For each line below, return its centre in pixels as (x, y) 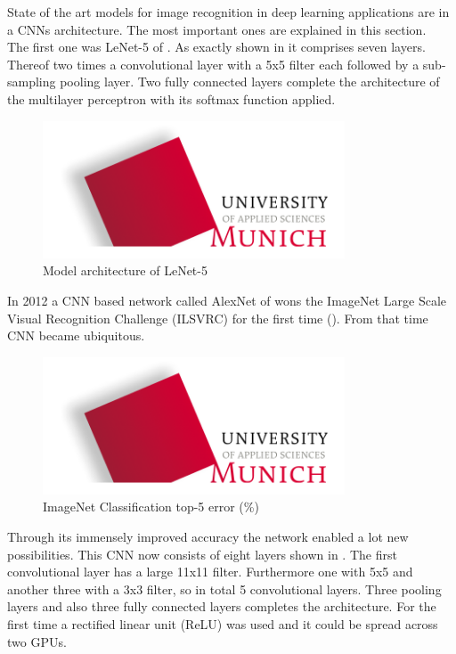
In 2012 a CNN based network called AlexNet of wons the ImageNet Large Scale (227, 300)
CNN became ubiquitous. (76, 335)
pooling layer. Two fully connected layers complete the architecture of (250, 82)
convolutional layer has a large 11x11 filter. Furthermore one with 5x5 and (210, 572)
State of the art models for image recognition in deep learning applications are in (228, 12)
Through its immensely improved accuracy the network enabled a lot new (208, 537)
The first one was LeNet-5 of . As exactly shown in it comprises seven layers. (216, 47)
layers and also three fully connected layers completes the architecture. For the (222, 606)
